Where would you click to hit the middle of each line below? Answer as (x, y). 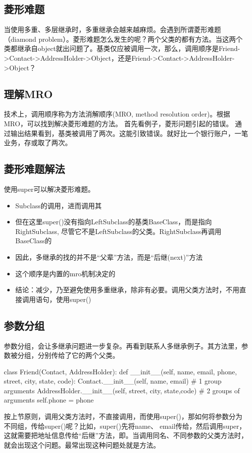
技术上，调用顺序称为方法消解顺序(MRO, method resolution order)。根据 (117, 114)
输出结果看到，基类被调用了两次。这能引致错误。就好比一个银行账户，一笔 (129, 133)
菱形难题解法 (34, 169)
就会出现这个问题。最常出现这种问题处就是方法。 (82, 445)
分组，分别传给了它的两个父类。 (68, 355)
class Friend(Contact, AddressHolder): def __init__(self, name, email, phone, (120, 371)
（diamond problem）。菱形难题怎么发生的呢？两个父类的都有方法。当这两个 (123, 39)
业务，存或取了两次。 (38, 143)
